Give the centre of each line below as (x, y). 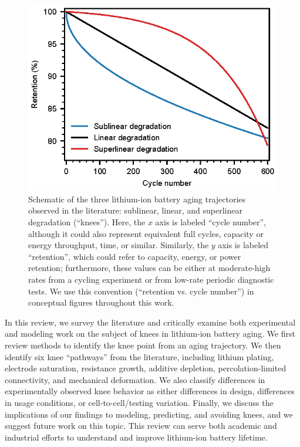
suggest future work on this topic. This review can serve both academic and (141, 426)
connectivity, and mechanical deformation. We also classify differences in (135, 379)
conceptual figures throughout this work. (101, 302)
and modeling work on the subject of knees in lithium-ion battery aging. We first (150, 333)
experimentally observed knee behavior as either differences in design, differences (150, 391)
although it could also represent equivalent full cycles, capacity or (146, 233)
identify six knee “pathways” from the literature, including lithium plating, (139, 356)
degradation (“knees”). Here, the (87, 222)
